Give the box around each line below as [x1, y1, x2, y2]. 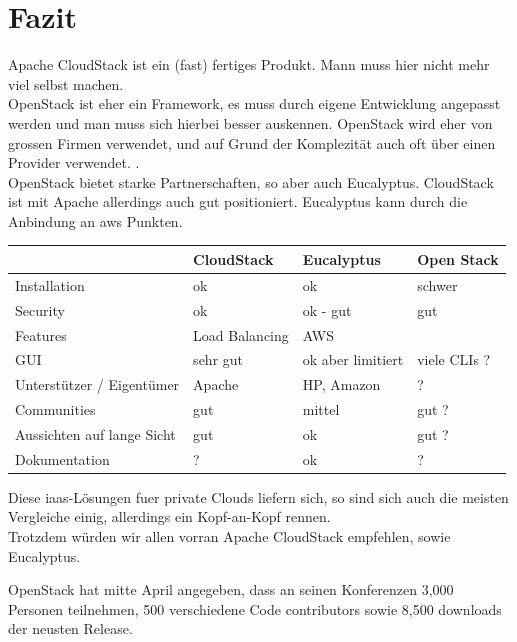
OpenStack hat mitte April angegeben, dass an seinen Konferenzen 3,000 [8, 579, 454, 600]
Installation [15, 274, 85, 295]
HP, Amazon [302, 374, 381, 395]
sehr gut [193, 349, 244, 370]
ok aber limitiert [302, 349, 404, 370]
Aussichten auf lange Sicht [15, 423, 176, 444]
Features [15, 324, 67, 345]
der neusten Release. [8, 618, 133, 639]
